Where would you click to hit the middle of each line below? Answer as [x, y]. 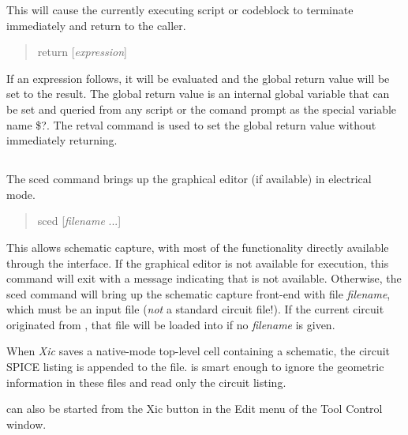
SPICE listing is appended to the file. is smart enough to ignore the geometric [195, 367]
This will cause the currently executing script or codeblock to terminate [180, 9]
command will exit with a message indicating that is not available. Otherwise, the [204, 278]
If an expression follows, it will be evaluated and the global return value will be [198, 78]
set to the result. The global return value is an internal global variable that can [198, 94]
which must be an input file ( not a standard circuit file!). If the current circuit [195, 309]
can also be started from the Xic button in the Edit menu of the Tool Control [195, 409]
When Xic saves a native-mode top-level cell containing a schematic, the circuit [198, 351]
